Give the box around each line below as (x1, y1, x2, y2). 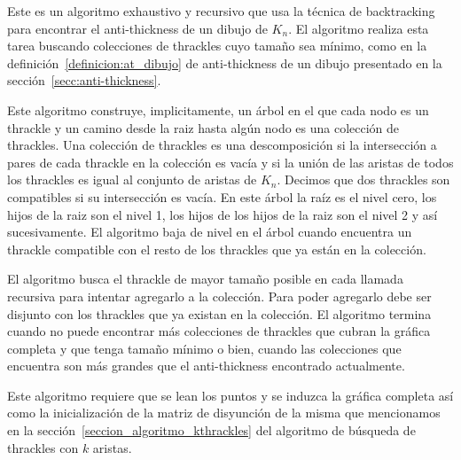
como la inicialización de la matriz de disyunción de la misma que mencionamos (7, 403, 441, 422)
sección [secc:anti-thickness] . (7, 71, 161, 90)
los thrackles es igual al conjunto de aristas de (7, 170, 257, 189)
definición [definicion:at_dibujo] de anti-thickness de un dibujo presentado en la (7, 53, 442, 72)
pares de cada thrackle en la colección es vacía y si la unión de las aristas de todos (7, 152, 454, 171)
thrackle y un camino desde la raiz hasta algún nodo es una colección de (7, 118, 400, 136)
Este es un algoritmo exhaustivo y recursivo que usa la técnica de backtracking (7, 2, 435, 19)
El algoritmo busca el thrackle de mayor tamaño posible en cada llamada (7, 269, 403, 288)
